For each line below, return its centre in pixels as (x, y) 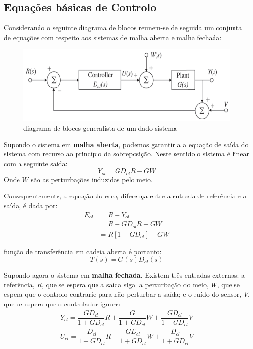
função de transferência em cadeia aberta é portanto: (83, 251)
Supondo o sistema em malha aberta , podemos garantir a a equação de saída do (126, 144)
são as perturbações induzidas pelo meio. (92, 179)
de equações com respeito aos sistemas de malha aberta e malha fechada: (113, 37)
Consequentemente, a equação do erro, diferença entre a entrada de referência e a (125, 196)
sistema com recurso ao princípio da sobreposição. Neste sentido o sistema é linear (126, 154)
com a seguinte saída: (36, 163)
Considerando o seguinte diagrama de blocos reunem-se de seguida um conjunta (123, 28)
